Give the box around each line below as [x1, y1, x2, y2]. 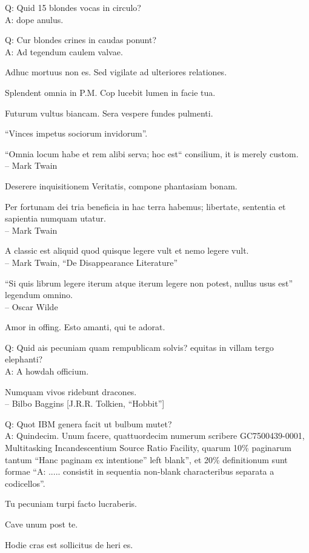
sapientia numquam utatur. [5, 212, 106, 225]
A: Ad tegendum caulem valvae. [5, 45, 123, 58]
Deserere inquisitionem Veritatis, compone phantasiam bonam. [5, 179, 238, 192]
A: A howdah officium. [5, 365, 89, 378]
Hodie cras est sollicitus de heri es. [5, 538, 133, 551]
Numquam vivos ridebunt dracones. [5, 385, 137, 398]
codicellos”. [5, 477, 45, 489]
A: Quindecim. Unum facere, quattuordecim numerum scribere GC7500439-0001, [5, 429, 305, 442]
